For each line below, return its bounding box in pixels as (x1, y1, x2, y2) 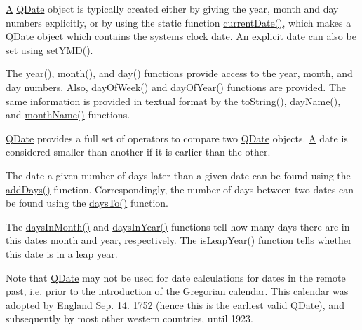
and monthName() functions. (6, 107, 130, 122)
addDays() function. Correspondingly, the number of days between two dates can (6, 181, 354, 196)
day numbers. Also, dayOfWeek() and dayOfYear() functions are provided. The (6, 79, 347, 94)
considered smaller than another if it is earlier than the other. (6, 144, 271, 159)
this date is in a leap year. (6, 246, 118, 261)
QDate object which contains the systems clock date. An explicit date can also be (6, 29, 356, 43)
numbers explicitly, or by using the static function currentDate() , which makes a (6, 15, 351, 29)
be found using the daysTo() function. (6, 195, 168, 210)
